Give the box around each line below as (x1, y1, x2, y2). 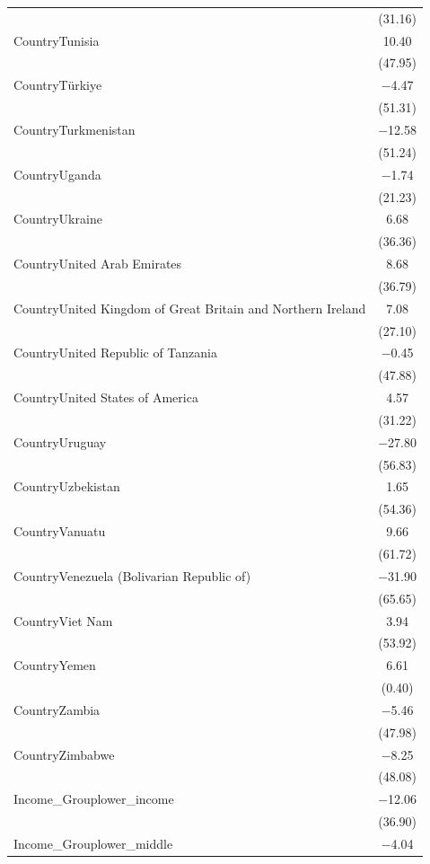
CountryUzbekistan (13, 477, 120, 496)
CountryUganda (13, 164, 101, 183)
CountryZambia (13, 700, 101, 719)
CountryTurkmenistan (13, 119, 136, 138)
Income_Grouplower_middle (13, 833, 173, 852)
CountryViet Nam (13, 611, 113, 630)
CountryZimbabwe (13, 745, 115, 763)
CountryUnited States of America (13, 388, 198, 407)
